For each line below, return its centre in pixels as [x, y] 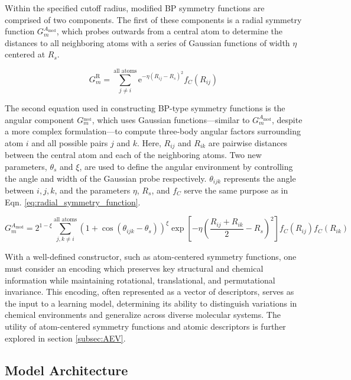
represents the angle [260, 178]
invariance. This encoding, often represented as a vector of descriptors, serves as [149, 292]
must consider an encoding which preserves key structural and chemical [134, 268]
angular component [40, 119]
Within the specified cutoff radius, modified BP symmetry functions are [135, 8]
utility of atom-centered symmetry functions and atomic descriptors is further [145, 326]
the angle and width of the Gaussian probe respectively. [106, 178]
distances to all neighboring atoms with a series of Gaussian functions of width [147, 42]
